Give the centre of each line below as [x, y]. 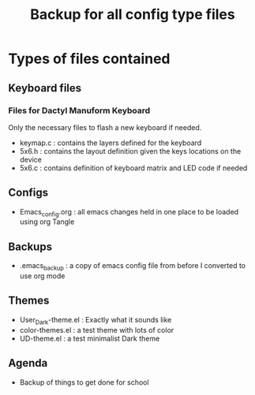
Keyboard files [45, 88]
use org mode [42, 276]
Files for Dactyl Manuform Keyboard [79, 110]
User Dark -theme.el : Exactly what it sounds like [96, 320]
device [30, 159]
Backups [30, 246]
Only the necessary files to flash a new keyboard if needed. [105, 127]
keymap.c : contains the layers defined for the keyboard [111, 143]
